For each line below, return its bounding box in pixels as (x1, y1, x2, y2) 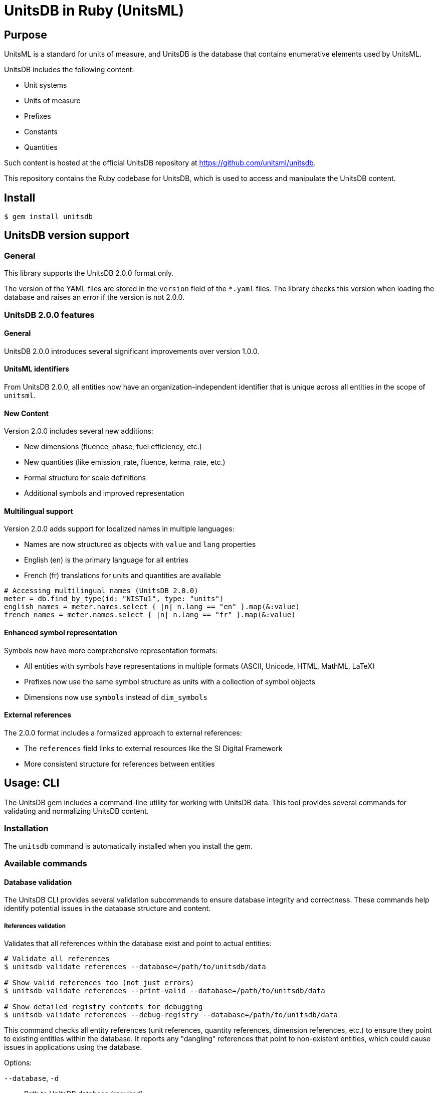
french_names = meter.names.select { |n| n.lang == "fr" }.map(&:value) (4, 611, 296, 619)
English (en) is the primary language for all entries (24, 556, 188, 565)
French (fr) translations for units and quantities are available (24, 571, 221, 580)
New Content (4, 409, 49, 418)
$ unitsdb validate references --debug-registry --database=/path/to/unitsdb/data (4, 1010, 338, 1019)
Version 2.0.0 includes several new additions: (4, 427, 153, 436)
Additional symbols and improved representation (24, 489, 184, 498)
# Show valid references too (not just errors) (4, 978, 194, 987)
